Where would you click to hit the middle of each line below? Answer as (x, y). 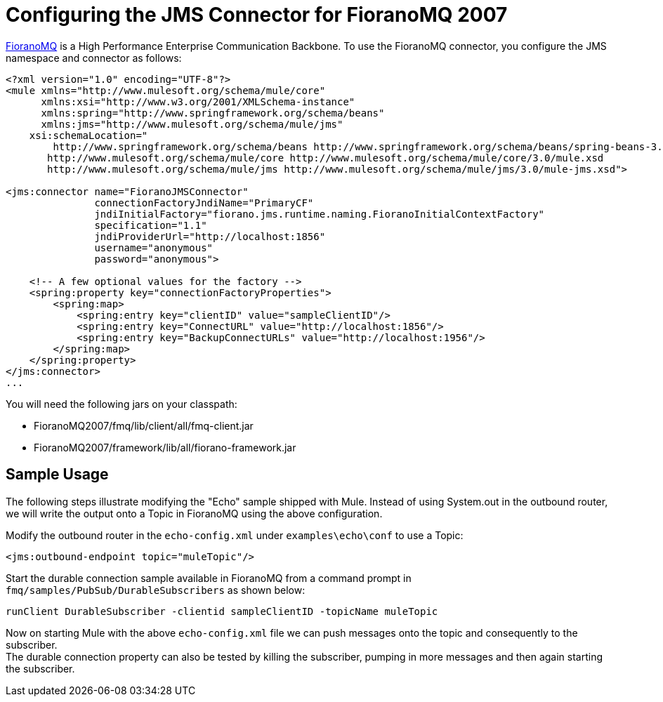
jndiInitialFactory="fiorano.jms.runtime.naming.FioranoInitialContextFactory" (320, 214)
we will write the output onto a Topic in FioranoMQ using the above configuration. (194, 513)
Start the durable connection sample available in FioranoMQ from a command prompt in (209, 578)
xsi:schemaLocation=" (88, 135)
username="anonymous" (154, 247)
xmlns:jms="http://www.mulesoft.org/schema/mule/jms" (192, 124)
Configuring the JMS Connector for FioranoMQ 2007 (257, 15)
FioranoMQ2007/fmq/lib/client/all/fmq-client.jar (144, 425)
